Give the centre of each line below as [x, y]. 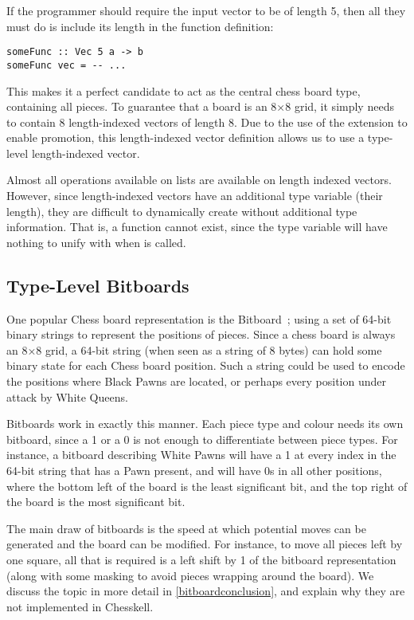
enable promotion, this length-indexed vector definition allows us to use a [186, 137]
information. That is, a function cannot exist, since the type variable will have [197, 227]
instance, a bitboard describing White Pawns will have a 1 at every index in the [201, 455]
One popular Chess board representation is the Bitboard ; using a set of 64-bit [199, 318]
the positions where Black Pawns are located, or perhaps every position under [197, 381]
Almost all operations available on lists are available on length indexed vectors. [199, 180]
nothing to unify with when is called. [96, 242]
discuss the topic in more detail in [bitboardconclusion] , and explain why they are [206, 591]
